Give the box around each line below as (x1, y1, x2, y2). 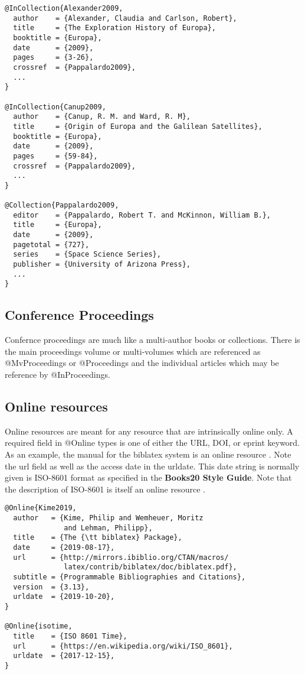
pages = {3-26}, (13, 53, 94, 62)
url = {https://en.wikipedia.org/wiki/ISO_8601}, (13, 641, 233, 650)
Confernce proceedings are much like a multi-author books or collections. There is (5, 333, 300, 346)
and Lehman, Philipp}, (64, 523, 153, 532)
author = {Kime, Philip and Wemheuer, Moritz (13, 514, 204, 523)
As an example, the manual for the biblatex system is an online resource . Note (5, 448, 291, 460)
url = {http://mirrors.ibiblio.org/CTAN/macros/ (13, 553, 229, 562)
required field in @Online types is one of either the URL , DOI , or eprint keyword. (5, 436, 300, 449)
